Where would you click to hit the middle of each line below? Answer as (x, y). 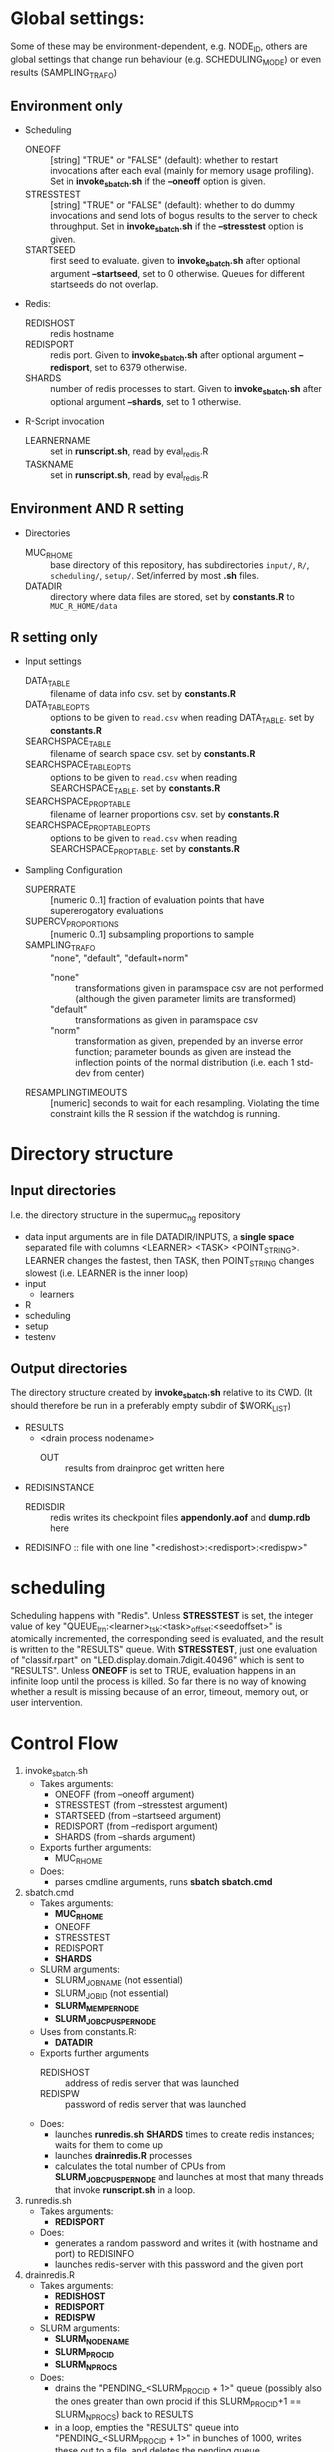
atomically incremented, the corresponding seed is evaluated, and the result (167, 1639)
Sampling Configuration (73, 870)
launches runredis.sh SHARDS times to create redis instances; (184, 2134)
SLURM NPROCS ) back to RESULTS (124, 2415)
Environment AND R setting (97, 508)
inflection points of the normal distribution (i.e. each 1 (184, 1062)
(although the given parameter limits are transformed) (185, 998)
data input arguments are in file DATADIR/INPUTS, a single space (159, 1236)
